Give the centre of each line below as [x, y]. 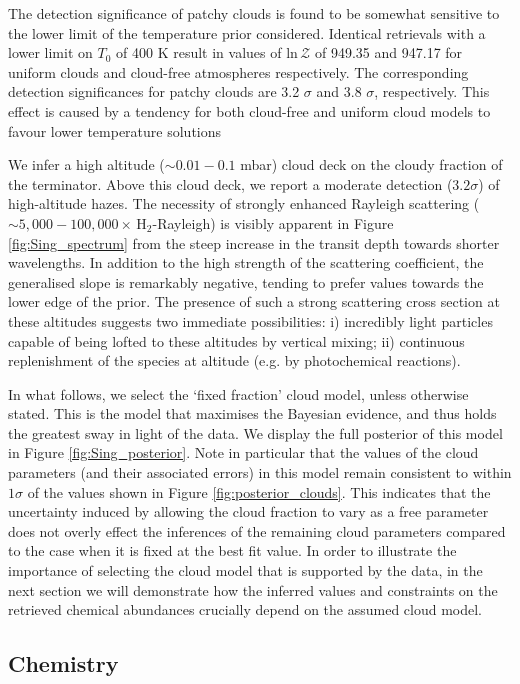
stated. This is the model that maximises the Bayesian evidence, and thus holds [252, 413]
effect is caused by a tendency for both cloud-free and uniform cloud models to [249, 110]
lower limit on [50, 52]
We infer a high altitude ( [86, 164]
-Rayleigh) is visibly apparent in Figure [273, 222]
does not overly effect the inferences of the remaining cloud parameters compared [257, 530]
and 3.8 [339, 91]
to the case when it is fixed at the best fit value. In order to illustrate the [232, 550]
